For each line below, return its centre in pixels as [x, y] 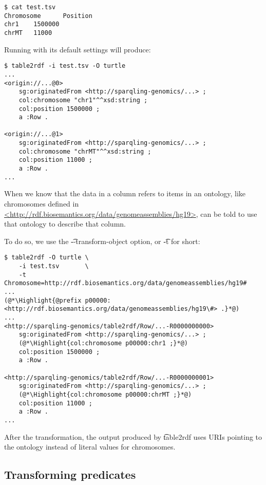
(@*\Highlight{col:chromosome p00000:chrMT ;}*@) [105, 394]
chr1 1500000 [32, 24]
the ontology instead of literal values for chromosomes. [90, 447]
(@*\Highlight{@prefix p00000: [58, 300]
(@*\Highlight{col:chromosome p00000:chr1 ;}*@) [103, 343]
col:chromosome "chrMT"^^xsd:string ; [85, 151]
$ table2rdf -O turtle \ [46, 258]
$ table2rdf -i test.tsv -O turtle [65, 66]
